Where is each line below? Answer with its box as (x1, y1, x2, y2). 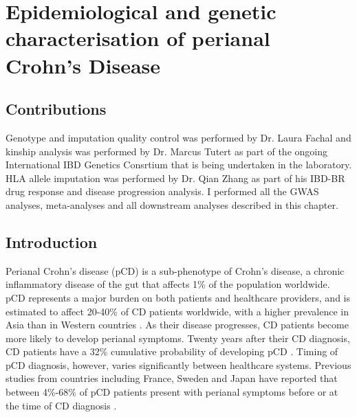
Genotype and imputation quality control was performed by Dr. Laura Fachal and (6, 130, 351, 144)
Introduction (6, 231, 98, 252)
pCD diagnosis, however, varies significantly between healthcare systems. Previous (6, 357, 351, 372)
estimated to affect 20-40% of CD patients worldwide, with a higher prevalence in (6, 304, 349, 318)
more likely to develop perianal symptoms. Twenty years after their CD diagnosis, (6, 330, 350, 345)
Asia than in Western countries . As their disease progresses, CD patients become (6, 317, 349, 332)
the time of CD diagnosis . (6, 398, 117, 412)
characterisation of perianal (6, 24, 270, 52)
